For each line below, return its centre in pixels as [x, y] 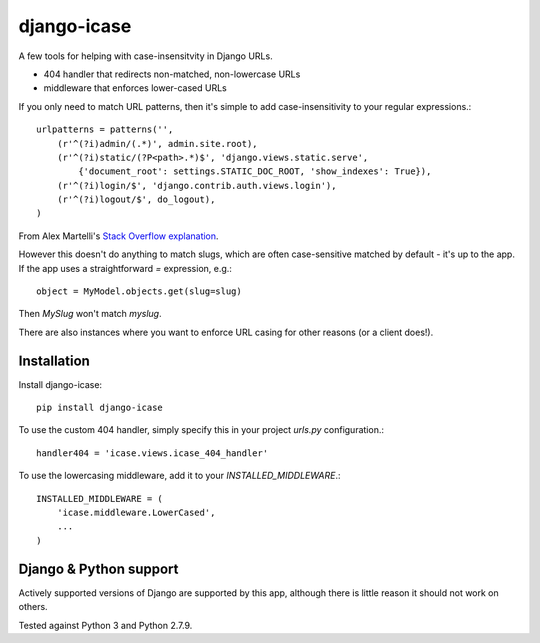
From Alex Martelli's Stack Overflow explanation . [118, 236]
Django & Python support [98, 568]
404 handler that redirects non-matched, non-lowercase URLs [172, 74]
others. [33, 607]
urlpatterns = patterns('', [105, 129]
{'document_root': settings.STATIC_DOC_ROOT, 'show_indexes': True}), [255, 171]
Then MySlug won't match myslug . [90, 314]
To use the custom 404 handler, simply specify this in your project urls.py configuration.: [201, 430]
